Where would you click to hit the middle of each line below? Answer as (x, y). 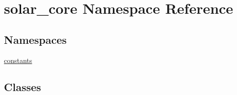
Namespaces (35, 39)
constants (18, 60)
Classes (23, 86)
